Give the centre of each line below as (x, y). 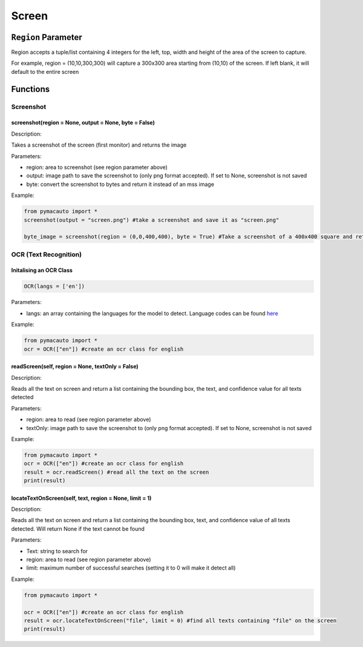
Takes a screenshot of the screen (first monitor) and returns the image (99, 145)
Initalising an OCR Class (42, 270)
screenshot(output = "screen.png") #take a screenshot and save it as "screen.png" (152, 220)
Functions (31, 89)
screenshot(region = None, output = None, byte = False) (83, 123)
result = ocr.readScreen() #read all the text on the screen (116, 472)
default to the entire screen (45, 71)
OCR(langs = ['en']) (54, 287)
